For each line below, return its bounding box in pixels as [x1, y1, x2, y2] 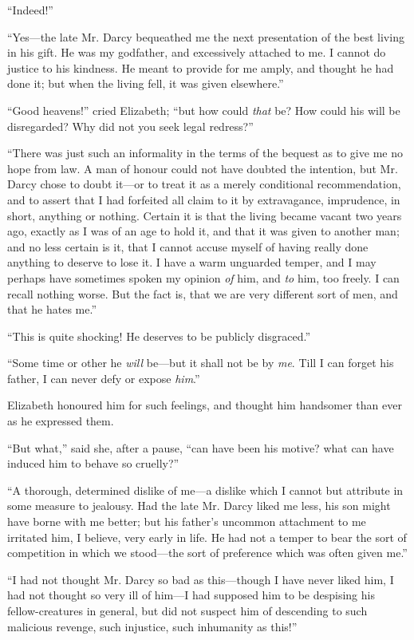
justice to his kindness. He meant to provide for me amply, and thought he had [7, 59, 394, 76]
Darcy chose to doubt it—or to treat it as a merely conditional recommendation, [7, 176, 401, 192]
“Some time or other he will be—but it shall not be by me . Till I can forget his [7, 354, 394, 371]
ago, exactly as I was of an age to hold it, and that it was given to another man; [7, 223, 400, 239]
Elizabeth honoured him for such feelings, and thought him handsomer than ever [7, 397, 402, 413]
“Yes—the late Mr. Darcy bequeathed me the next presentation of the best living [7, 28, 404, 45]
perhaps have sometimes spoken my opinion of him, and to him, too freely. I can [7, 269, 400, 286]
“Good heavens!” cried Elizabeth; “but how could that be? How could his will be [7, 101, 400, 118]
